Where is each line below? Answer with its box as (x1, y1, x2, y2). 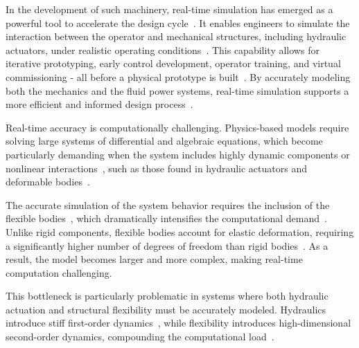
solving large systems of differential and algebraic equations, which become (6, 134, 323, 148)
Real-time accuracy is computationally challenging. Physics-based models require (6, 120, 349, 134)
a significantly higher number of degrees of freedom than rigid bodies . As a (6, 238, 329, 253)
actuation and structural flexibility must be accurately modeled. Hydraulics (6, 302, 326, 316)
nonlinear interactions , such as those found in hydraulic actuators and (6, 161, 307, 175)
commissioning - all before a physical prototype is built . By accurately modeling (6, 69, 351, 84)
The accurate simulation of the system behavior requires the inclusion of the (6, 197, 330, 212)
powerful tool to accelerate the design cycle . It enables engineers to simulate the (6, 15, 350, 30)
